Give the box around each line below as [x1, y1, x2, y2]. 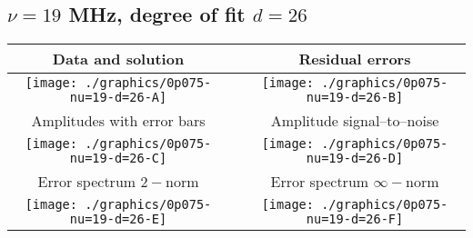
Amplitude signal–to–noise [270, 110, 439, 132]
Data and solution [52, 48, 185, 70]
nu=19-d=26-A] [69, 90, 167, 105]
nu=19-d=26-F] [306, 212, 404, 227]
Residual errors [298, 48, 411, 70]
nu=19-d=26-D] [306, 151, 404, 166]
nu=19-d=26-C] [69, 151, 167, 166]
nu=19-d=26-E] [69, 212, 167, 227]
